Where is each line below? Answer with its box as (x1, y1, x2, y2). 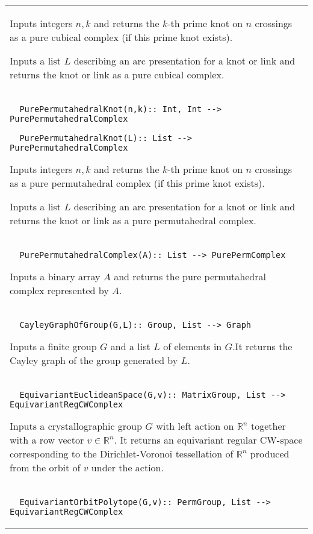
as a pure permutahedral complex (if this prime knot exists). (10, 176, 265, 190)
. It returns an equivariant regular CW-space (114, 433, 303, 447)
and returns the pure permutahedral (114, 269, 266, 283)
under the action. (91, 460, 164, 474)
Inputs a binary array (10, 269, 101, 283)
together (250, 419, 286, 433)
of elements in (163, 339, 222, 353)
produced (250, 447, 290, 460)
